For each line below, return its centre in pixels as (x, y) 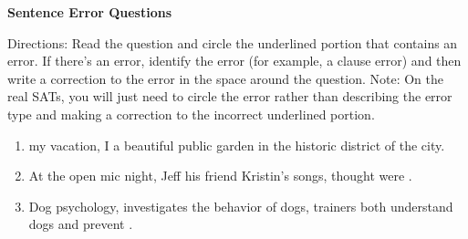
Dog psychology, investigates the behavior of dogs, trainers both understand (241, 206)
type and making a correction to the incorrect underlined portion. (191, 114)
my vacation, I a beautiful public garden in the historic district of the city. (237, 145)
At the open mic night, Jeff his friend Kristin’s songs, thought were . (220, 176)
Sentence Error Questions (90, 12)
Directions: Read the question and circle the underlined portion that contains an (233, 42)
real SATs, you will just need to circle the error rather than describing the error (230, 96)
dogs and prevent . (81, 224)
